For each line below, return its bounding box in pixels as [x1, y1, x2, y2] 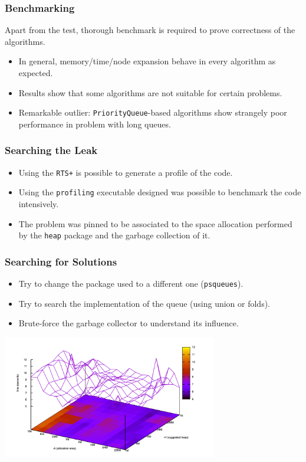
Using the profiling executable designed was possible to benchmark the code [18, 186, 301, 198]
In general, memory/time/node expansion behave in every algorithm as [18, 55, 276, 67]
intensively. [18, 197, 59, 209]
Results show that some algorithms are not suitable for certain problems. [18, 86, 282, 99]
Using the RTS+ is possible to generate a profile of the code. [18, 166, 233, 178]
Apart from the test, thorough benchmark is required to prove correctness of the [5, 24, 295, 36]
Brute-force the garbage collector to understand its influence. [18, 317, 239, 329]
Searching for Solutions [5, 254, 117, 268]
